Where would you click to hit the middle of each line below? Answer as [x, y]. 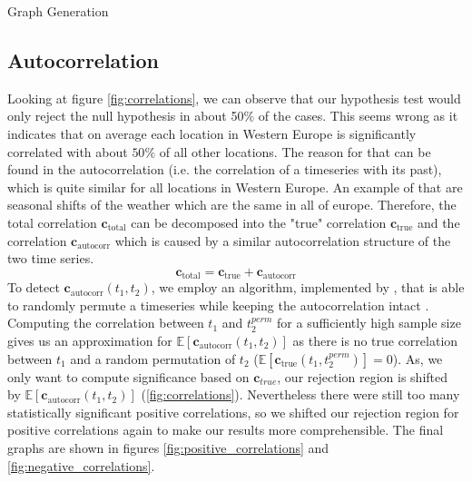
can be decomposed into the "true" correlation [259, 222]
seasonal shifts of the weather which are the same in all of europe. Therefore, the [232, 205]
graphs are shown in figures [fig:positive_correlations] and [168, 447]
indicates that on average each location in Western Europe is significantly [212, 133]
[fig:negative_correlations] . [81, 465]
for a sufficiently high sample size [369, 323]
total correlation [52, 222]
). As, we [418, 358]
